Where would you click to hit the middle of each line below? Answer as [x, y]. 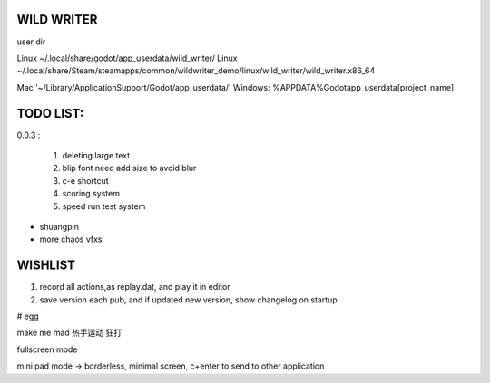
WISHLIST [46, 266]
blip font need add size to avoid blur [129, 168]
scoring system [91, 194]
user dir [31, 42]
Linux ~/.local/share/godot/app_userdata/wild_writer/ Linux [127, 58]
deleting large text [96, 155]
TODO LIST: [50, 113]
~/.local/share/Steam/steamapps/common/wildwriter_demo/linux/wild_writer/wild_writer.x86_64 [196, 71]
